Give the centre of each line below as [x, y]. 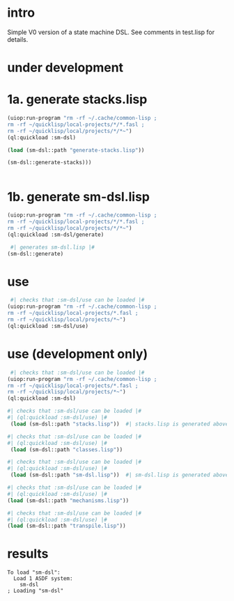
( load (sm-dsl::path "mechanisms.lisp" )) [68, 500]
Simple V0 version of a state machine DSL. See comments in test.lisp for [111, 32]
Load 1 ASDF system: [43, 579]
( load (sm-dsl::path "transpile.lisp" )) [67, 526]
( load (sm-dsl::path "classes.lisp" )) [67, 450]
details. [18, 39]
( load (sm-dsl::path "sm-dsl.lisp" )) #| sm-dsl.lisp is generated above [119, 475]
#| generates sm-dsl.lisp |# [53, 247]
